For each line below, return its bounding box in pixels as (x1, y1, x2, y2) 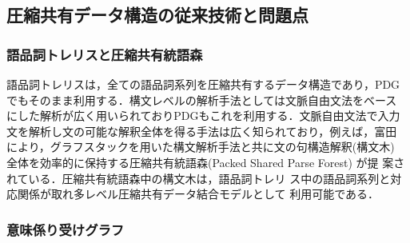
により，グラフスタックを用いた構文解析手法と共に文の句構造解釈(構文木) (6, 138, 395, 155)
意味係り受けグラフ (6, 219, 125, 239)
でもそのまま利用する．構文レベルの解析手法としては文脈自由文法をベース (6, 91, 397, 108)
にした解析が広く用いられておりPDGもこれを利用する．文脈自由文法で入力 (6, 107, 400, 124)
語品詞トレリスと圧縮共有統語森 (6, 44, 203, 64)
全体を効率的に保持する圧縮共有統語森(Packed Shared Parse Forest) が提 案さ (6, 153, 405, 170)
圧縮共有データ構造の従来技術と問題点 (6, 2, 308, 27)
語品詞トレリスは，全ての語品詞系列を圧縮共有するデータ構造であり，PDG (6, 76, 400, 92)
